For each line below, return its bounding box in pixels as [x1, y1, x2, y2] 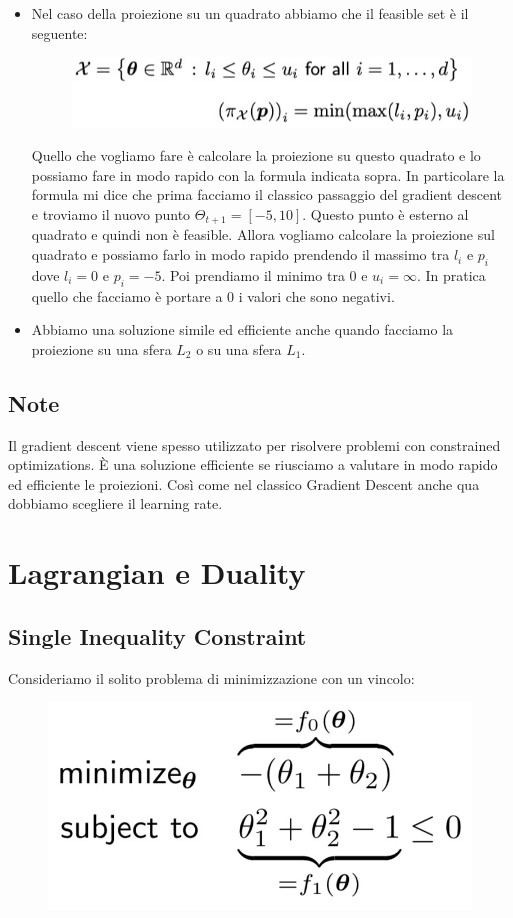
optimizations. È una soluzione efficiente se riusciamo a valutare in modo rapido [8, 454, 498, 475]
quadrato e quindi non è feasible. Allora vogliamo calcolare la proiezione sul [31, 224, 495, 245]
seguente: [31, 22, 88, 43]
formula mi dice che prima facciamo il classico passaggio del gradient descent [31, 184, 503, 205]
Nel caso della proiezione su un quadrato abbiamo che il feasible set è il [31, 3, 469, 23]
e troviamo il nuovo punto [31, 204, 191, 224]
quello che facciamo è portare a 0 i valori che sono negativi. [31, 285, 395, 306]
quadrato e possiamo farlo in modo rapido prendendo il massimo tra [31, 244, 450, 265]
